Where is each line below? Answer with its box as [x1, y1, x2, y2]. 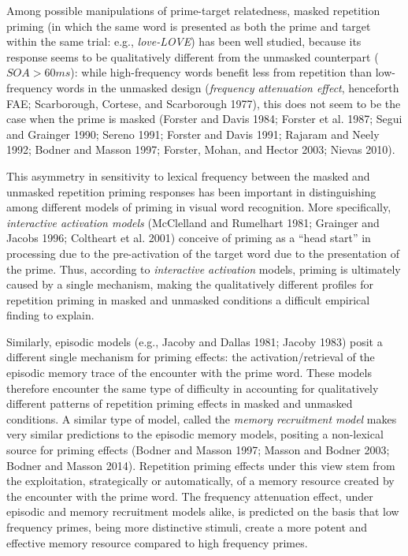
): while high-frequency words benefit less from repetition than [70, 64, 373, 80]
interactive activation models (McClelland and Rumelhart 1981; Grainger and [6, 214, 380, 230]
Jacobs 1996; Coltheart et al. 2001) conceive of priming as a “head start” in [6, 229, 371, 246]
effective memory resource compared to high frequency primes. [6, 534, 308, 550]
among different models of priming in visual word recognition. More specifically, [6, 199, 391, 215]
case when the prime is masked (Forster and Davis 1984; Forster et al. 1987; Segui [6, 110, 402, 127]
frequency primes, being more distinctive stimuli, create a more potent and [6, 519, 368, 535]
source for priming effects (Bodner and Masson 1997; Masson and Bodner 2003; [6, 442, 390, 458]
